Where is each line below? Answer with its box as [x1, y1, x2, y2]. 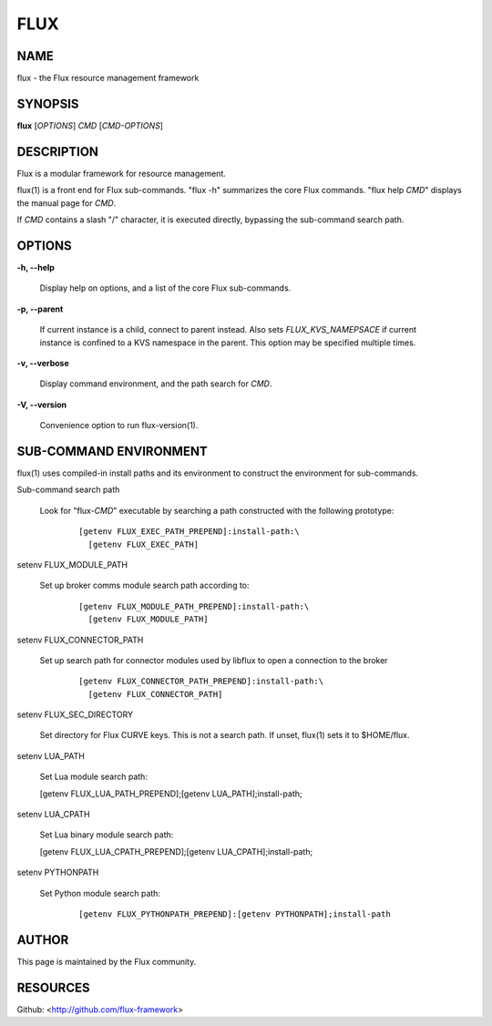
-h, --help [16, 262, 55, 272]
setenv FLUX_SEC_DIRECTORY [16, 709, 134, 720]
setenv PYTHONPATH [16, 867, 99, 878]
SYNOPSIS [16, 96, 79, 111]
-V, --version [16, 399, 67, 410]
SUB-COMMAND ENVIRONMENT [16, 443, 209, 459]
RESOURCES [16, 980, 90, 995]
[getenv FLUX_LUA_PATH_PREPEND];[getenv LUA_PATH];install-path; [39, 788, 302, 799]
